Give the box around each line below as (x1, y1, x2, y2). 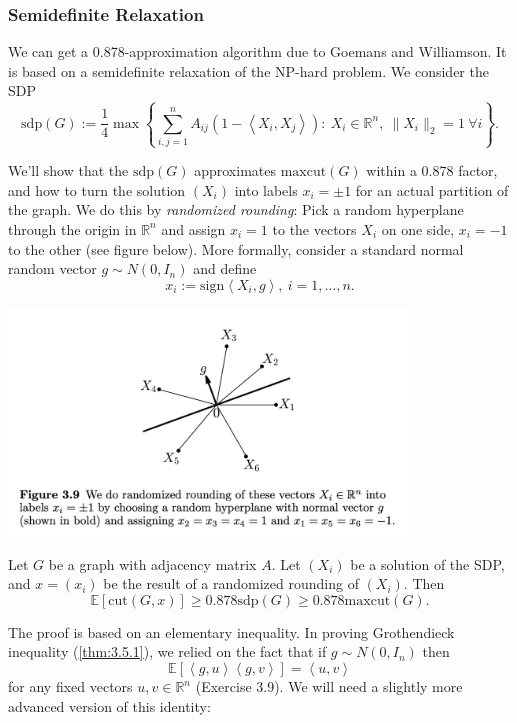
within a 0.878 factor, (366, 160, 498, 181)
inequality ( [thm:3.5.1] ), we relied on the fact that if (8, 641, 327, 662)
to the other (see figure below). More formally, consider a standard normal (8, 238, 464, 259)
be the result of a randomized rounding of (103, 573, 359, 594)
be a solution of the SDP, (350, 553, 505, 574)
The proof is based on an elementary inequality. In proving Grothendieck (8, 621, 455, 642)
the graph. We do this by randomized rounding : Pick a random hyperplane (8, 199, 464, 220)
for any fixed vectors (8, 676, 133, 697)
